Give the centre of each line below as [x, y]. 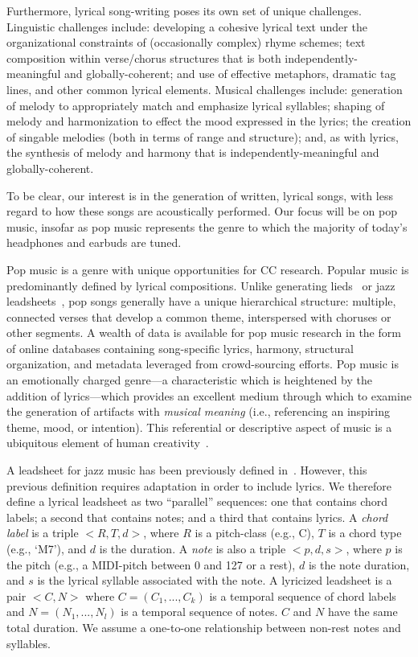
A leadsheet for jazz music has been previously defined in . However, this [187, 470]
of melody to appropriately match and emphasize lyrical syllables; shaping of [196, 105]
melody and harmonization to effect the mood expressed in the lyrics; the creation [209, 121]
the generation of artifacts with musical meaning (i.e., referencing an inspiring [198, 411]
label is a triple [43, 533]
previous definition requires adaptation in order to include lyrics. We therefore [199, 485]
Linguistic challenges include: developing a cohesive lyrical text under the [187, 26]
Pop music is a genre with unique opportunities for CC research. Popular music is [208, 269]
